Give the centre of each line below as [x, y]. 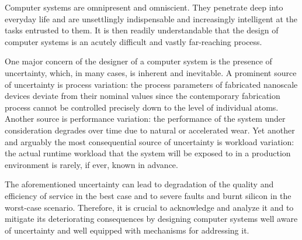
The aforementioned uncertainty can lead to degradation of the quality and [139, 184]
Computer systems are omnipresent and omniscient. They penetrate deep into [144, 7]
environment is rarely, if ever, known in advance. [91, 164]
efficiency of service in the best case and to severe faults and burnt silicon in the [148, 195]
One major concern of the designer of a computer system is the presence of [138, 61]
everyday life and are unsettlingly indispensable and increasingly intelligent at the [151, 18]
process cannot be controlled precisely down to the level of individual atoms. [142, 107]
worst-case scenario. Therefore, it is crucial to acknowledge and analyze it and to [149, 207]
